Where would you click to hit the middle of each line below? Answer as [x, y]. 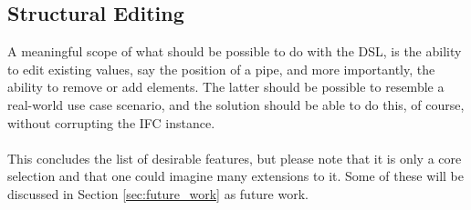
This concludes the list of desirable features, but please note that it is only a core [235, 158]
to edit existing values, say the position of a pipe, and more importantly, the [221, 69]
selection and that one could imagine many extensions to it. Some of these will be [235, 176]
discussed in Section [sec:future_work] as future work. [158, 193]
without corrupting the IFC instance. [111, 122]
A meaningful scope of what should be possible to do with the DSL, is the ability [235, 51]
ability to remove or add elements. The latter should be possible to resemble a [226, 87]
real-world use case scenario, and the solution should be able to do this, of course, [236, 104]
